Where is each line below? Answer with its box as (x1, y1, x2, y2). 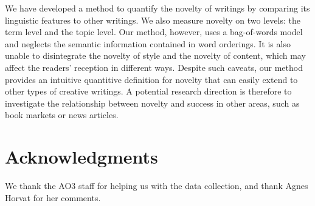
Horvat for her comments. (5, 191, 101, 204)
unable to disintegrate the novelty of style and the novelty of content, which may (5, 49, 306, 62)
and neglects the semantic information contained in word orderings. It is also (5, 37, 291, 50)
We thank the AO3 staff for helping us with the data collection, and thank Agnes (5, 179, 308, 192)
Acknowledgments (5, 144, 158, 169)
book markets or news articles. (5, 108, 119, 121)
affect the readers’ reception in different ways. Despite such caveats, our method (5, 61, 303, 73)
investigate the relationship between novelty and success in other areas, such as (5, 96, 300, 109)
